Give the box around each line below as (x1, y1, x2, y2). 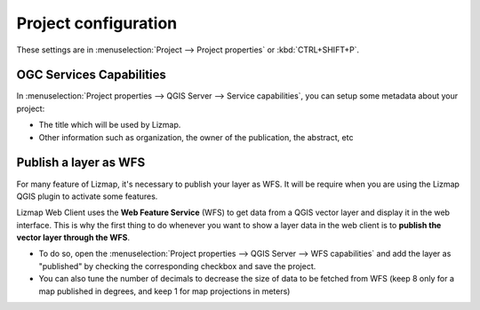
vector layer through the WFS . (16, 232, 131, 243)
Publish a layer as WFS (16, 155, 146, 171)
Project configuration (16, 13, 178, 33)
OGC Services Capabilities (16, 68, 166, 83)
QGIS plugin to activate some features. (16, 191, 158, 202)
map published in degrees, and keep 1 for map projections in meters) (38, 285, 291, 297)
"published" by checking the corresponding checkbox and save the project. (38, 260, 316, 271)
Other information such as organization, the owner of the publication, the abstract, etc (38, 131, 354, 142)
